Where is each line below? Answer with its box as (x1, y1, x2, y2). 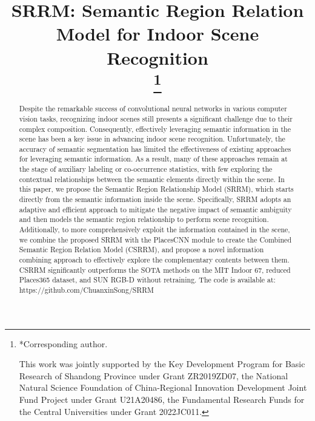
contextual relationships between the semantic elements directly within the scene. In (19, 174, 285, 184)
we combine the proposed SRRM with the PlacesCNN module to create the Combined (19, 234, 291, 244)
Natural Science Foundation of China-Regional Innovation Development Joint (19, 381, 307, 394)
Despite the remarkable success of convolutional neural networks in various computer (19, 103, 287, 114)
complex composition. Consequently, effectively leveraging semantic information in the (19, 123, 291, 134)
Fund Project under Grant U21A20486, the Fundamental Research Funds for (19, 393, 305, 406)
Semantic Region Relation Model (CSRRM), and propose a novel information (19, 244, 264, 255)
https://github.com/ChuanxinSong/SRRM (19, 285, 154, 295)
